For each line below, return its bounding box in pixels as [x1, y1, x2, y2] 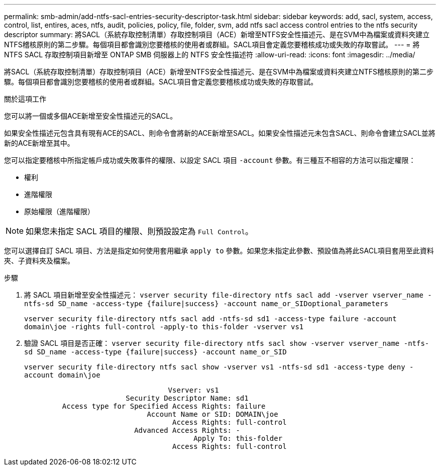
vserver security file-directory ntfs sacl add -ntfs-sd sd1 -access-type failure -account [24, 315, 397, 323]
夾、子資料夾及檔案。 [4, 256, 74, 265]
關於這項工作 [4, 95, 46, 103]
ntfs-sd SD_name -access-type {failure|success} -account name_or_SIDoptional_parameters [24, 300, 388, 308]
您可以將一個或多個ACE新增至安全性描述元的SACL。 [4, 112, 177, 120]
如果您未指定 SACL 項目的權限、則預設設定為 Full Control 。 [26, 226, 253, 236]
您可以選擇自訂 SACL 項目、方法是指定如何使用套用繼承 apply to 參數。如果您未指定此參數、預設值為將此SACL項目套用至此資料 [4, 246, 434, 255]
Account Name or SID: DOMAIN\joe [147, 410, 278, 418]
